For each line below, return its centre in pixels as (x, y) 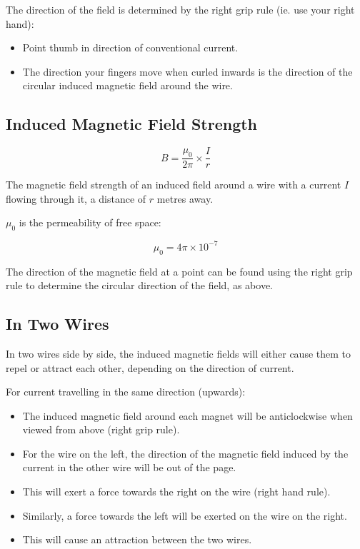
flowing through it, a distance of (76, 198)
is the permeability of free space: (90, 222)
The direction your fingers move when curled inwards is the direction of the (187, 71)
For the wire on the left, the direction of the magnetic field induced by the (185, 453)
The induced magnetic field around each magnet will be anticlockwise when (187, 415)
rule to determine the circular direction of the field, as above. (139, 285)
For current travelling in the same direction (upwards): (126, 392)
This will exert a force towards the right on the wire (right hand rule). (176, 492)
